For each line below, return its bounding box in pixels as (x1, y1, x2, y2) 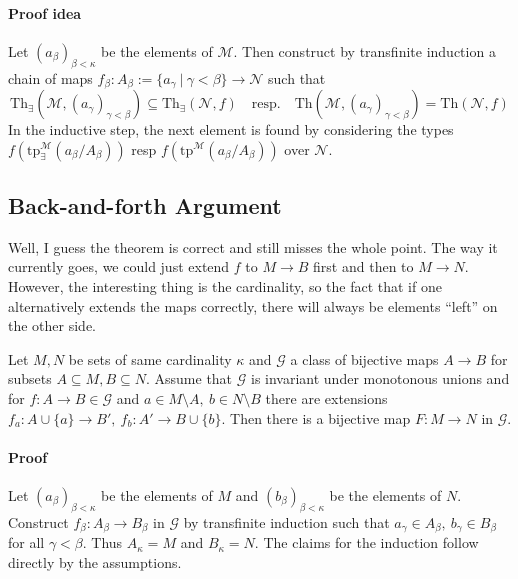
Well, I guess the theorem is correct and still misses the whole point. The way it (8, 236, 498, 257)
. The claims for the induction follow (254, 532, 479, 553)
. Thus (82, 532, 123, 553)
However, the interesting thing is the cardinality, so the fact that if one (8, 276, 442, 297)
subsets (8, 368, 52, 389)
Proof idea (8, 2, 82, 23)
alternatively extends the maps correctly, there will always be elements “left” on (8, 295, 498, 316)
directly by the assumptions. (8, 551, 182, 572)
